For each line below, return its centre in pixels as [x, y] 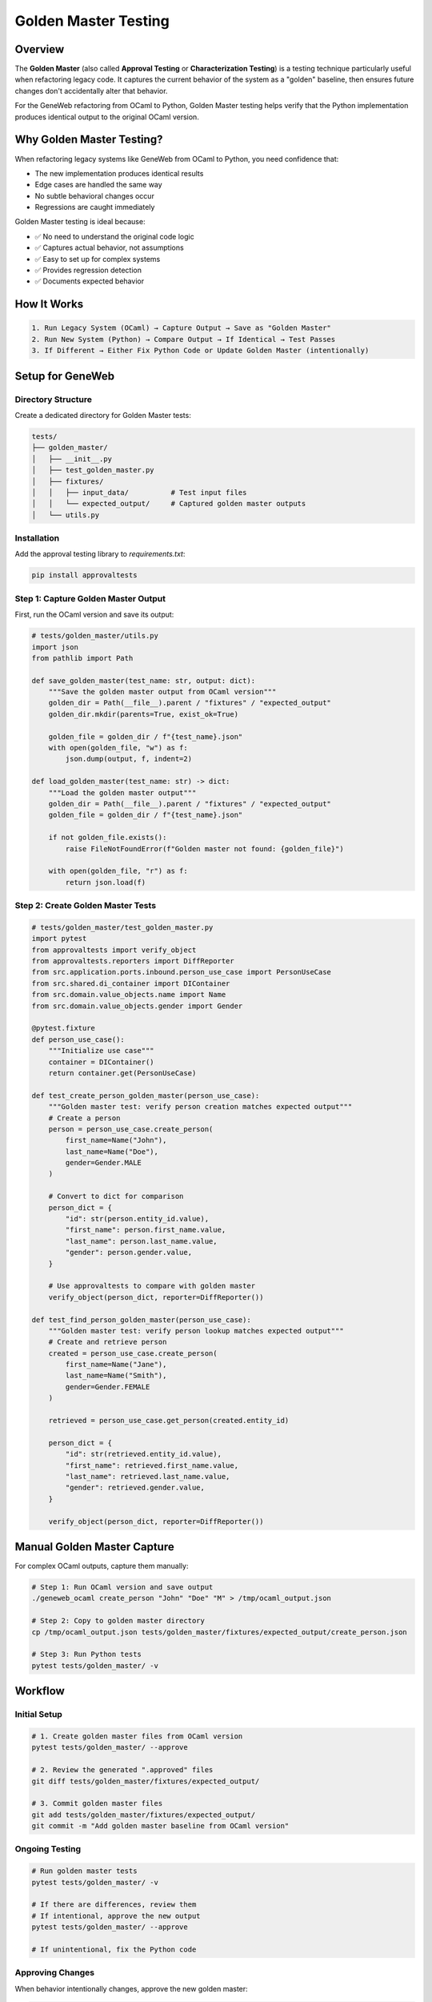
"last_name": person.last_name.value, [141, 1241]
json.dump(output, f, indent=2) [128, 759]
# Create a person [84, 1118]
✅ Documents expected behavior [89, 281]
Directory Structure [53, 399]
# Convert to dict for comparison [116, 1196]
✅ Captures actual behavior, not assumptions [109, 247]
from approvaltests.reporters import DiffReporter [133, 961]
